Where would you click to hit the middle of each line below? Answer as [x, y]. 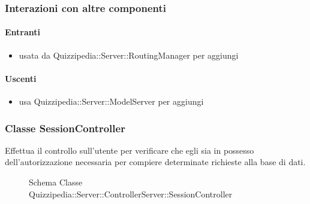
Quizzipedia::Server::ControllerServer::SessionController [131, 194]
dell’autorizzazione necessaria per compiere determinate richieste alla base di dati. [155, 162]
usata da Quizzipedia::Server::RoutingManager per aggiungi [129, 55]
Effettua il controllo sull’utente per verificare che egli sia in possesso [130, 150]
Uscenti [21, 78]
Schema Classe [56, 182]
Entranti [23, 32]
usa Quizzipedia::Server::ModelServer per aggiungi [111, 101]
